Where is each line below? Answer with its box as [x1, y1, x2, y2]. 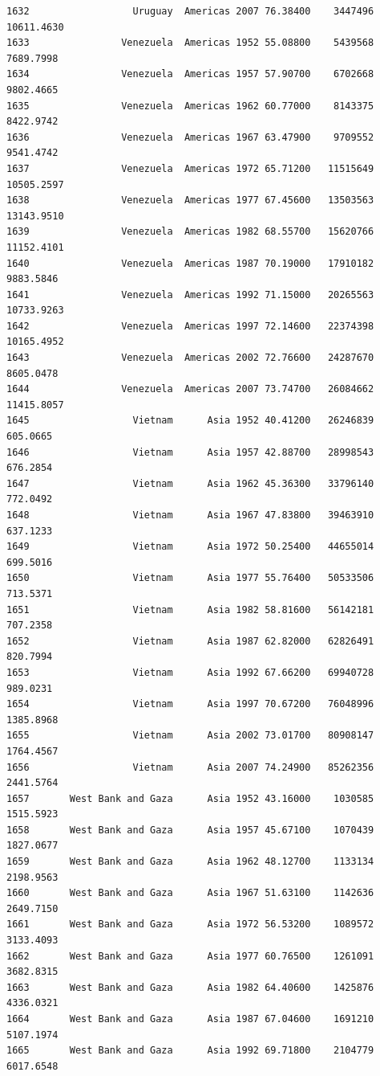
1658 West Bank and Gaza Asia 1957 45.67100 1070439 [6, 824, 374, 836]
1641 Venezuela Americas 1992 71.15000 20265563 [6, 288, 374, 301]
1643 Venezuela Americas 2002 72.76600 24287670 [6, 352, 374, 364]
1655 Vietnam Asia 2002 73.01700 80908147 [6, 730, 374, 742]
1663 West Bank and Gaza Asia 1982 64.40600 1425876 [6, 981, 374, 993]
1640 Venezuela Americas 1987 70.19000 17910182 [6, 257, 374, 269]
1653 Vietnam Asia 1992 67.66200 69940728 [6, 666, 374, 678]
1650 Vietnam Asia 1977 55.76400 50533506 [6, 572, 374, 584]
